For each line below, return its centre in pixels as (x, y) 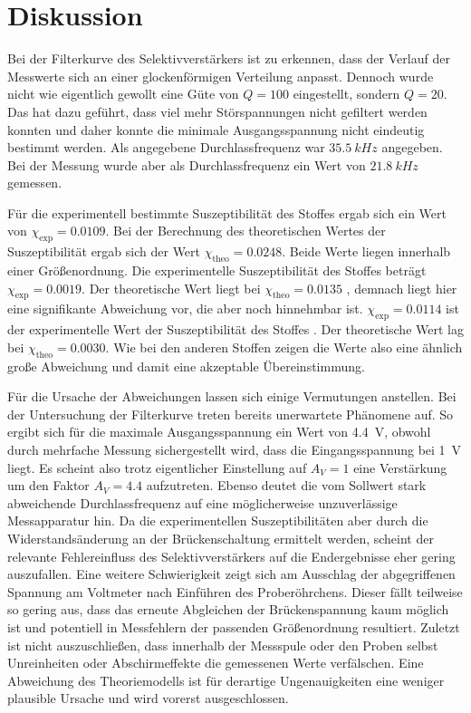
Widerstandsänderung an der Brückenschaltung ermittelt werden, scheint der (221, 538)
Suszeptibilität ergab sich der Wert (104, 251)
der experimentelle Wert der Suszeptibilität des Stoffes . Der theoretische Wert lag (235, 329)
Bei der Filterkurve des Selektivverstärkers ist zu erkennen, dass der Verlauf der (229, 58)
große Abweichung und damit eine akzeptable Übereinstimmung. (186, 366)
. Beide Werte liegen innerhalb (366, 251)
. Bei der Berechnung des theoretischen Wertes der (245, 231)
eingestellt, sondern (346, 94)
